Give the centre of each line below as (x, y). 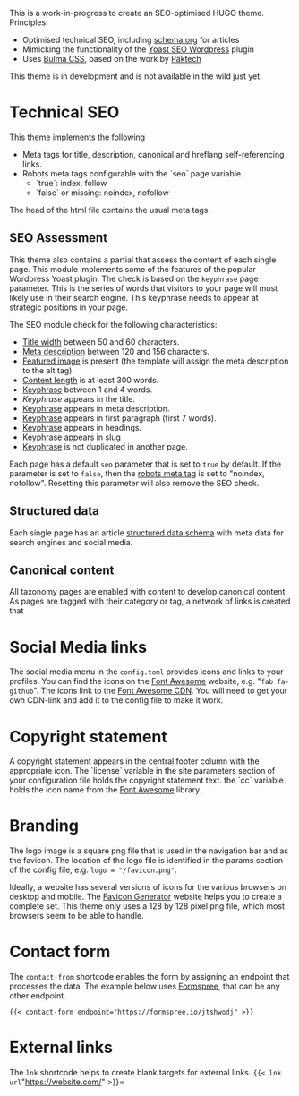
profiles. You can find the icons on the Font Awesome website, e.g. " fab (141, 681)
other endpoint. (38, 996)
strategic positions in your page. (68, 307)
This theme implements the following (77, 137)
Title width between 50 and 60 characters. (101, 342)
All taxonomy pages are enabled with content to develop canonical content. (149, 592)
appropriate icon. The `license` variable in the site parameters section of (142, 771)
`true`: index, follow (71, 183)
